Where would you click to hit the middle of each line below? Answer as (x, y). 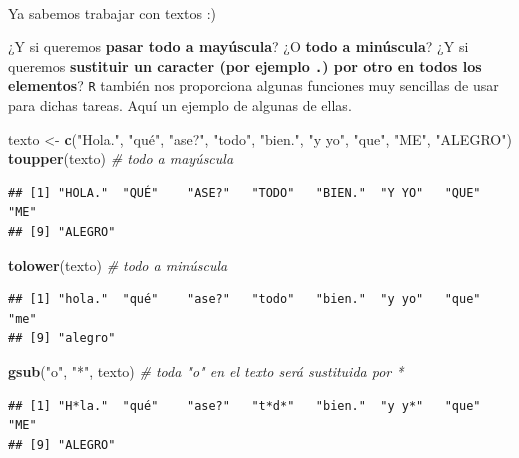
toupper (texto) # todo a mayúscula (121, 158)
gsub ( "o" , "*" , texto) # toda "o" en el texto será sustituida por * (206, 371)
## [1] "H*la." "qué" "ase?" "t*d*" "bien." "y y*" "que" (244, 405)
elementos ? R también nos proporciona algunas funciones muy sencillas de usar (253, 85)
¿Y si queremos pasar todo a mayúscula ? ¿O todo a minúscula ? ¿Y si (238, 46)
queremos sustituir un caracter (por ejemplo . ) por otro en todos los (245, 65)
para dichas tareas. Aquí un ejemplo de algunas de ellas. (180, 105)
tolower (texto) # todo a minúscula (118, 264)
